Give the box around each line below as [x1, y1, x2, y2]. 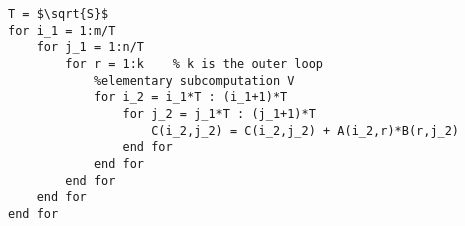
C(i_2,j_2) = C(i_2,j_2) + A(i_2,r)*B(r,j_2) [151, 123, 460, 138]
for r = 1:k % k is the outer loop [65, 56, 323, 71]
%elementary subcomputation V [93, 73, 295, 88]
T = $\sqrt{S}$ [8, 7, 109, 21]
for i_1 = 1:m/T [8, 23, 116, 38]
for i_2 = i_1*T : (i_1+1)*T [93, 90, 288, 105]
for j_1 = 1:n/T [36, 40, 145, 55]
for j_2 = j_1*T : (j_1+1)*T [122, 106, 316, 121]
